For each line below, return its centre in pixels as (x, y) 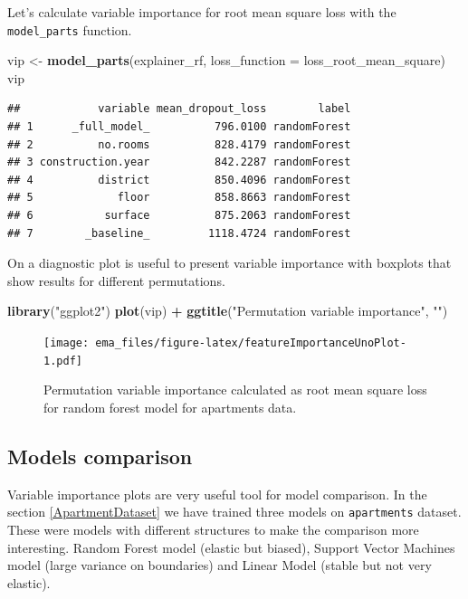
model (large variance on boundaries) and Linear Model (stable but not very (220, 565)
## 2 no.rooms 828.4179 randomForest (179, 144)
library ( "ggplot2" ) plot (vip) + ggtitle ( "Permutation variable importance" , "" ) (228, 311)
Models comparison (100, 456)
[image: (67, 342)
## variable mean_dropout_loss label (179, 109)
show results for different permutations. (116, 280)
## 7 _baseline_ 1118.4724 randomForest (179, 233)
